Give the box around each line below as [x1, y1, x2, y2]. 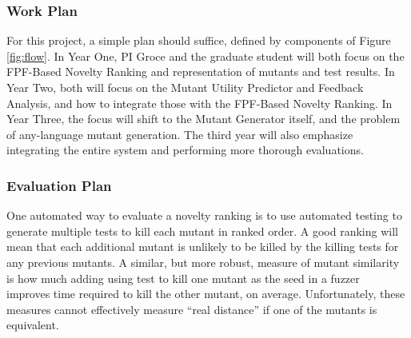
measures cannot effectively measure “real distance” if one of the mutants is [6, 300, 377, 317]
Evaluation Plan [6, 175, 112, 195]
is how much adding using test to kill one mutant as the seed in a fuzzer [6, 269, 360, 286]
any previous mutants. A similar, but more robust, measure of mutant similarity [6, 253, 400, 270]
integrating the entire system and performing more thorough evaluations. [6, 141, 364, 158]
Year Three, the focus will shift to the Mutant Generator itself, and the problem [6, 110, 401, 127]
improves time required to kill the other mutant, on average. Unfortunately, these [6, 285, 405, 302]
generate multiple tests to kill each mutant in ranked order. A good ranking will [6, 222, 398, 239]
